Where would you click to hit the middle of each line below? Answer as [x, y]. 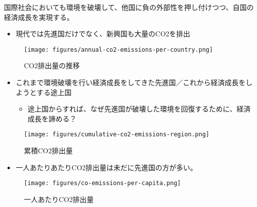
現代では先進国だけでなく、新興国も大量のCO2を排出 [103, 34]
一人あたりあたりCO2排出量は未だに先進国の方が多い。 [106, 167]
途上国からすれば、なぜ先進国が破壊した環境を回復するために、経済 [139, 109]
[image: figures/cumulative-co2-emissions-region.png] [117, 135]
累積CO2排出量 [48, 151]
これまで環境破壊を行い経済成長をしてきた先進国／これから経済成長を [130, 82]
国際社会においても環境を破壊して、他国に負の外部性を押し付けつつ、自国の [129, 7]
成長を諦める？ [52, 118]
